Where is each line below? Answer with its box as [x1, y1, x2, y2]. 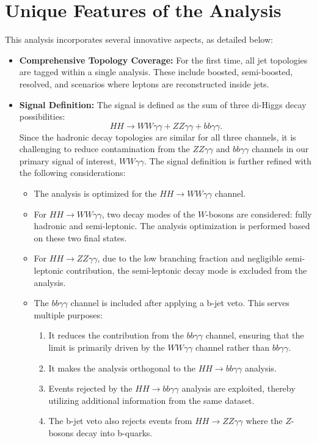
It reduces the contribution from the [48, 329, 184, 342]
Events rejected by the [48, 382, 133, 395]
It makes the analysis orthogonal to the [48, 361, 195, 374]
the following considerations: [19, 166, 126, 179]
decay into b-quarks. [76, 426, 153, 439]
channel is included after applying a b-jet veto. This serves [70, 296, 290, 309]
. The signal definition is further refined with [144, 154, 312, 167]
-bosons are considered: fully [206, 207, 312, 220]
